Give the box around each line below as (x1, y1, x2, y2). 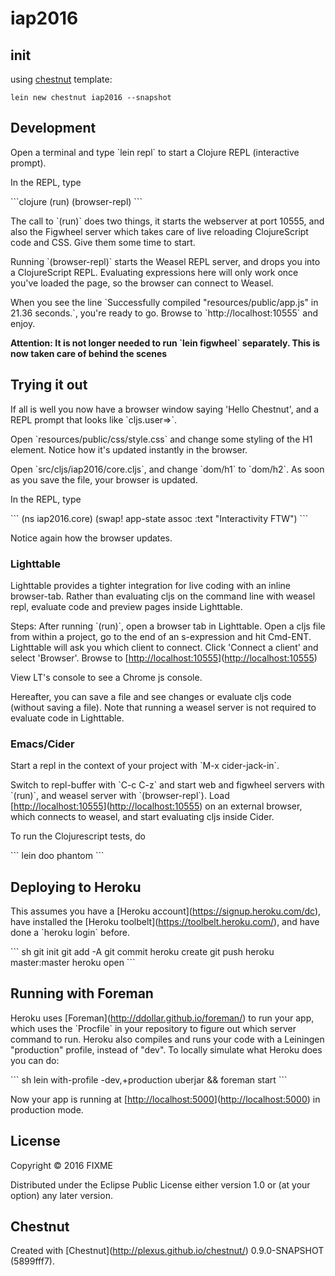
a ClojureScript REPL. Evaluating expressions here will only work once (10, 266, 299, 278)
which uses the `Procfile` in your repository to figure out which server (10, 1022, 297, 1034)
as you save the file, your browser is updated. (10, 473, 198, 486)
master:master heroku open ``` (10, 957, 136, 969)
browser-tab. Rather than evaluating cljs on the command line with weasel (10, 590, 316, 602)
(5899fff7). (10, 1255, 55, 1267)
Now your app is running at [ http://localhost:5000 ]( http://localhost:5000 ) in (10, 1093, 321, 1105)
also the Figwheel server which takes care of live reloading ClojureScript (10, 225, 309, 237)
